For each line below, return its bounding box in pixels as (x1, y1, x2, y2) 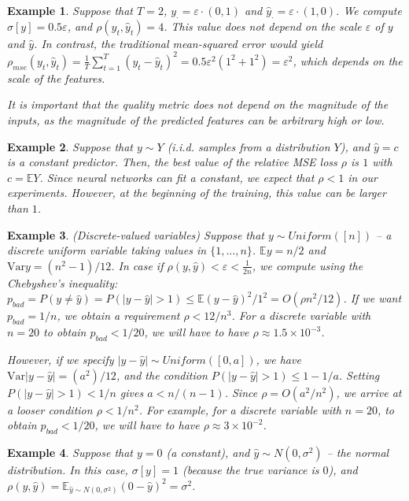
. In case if (111, 257, 164, 273)
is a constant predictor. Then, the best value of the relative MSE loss (7, 154, 337, 170)
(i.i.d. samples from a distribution (167, 138, 330, 154)
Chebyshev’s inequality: (7, 274, 118, 291)
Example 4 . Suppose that (7, 444, 134, 460)
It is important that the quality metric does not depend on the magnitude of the (7, 96, 389, 113)
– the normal (326, 444, 389, 460)
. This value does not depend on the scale (164, 17, 362, 34)
